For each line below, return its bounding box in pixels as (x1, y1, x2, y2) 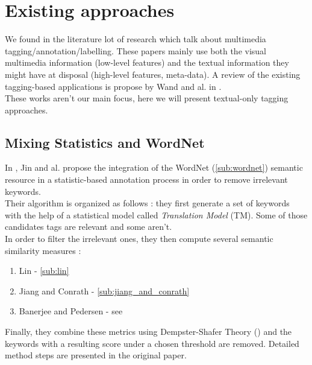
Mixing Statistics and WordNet (5, 133, 205, 151)
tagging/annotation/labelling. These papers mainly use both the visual (5, 44, 267, 57)
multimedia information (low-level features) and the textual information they (5, 56, 289, 69)
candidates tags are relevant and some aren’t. (5, 220, 172, 233)
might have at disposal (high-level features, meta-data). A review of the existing (5, 68, 301, 80)
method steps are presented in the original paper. (5, 349, 187, 361)
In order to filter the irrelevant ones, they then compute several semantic (5, 232, 273, 245)
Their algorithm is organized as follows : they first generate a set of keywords (5, 197, 290, 209)
